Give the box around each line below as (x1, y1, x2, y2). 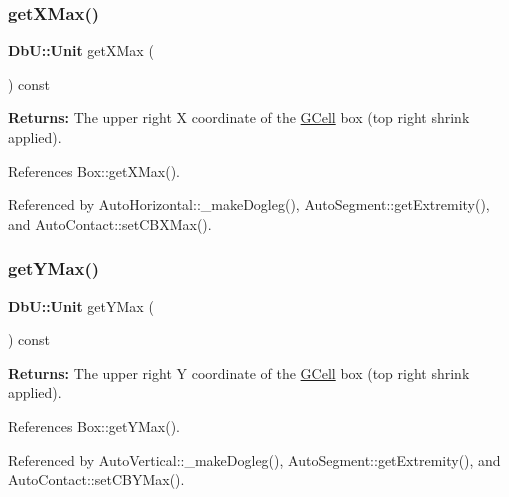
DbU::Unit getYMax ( (8, 295, 154, 316)
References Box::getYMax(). (8, 415, 180, 436)
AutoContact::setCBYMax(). (8, 469, 185, 490)
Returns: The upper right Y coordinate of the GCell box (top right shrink (8, 362, 470, 383)
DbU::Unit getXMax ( (8, 40, 154, 61)
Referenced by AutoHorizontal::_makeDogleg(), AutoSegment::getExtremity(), (8, 194, 490, 215)
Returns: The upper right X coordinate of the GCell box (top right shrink (8, 107, 470, 128)
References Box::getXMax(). (8, 160, 180, 181)
